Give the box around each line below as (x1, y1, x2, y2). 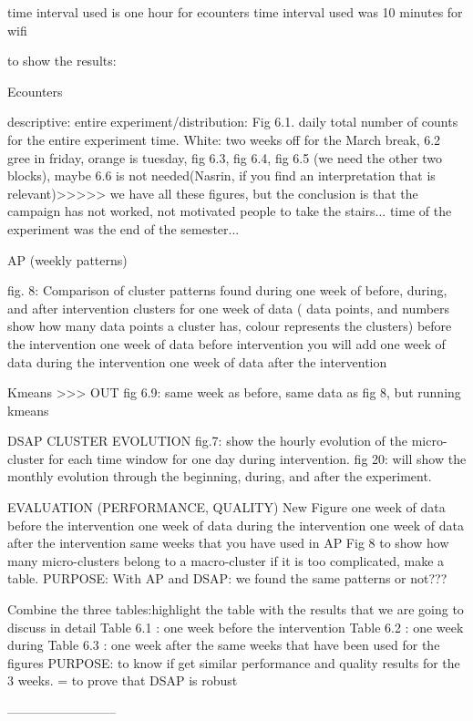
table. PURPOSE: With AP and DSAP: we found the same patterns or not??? (7, 569, 447, 588)
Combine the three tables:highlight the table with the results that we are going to (7, 600, 464, 619)
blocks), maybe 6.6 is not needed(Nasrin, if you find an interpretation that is (7, 166, 436, 185)
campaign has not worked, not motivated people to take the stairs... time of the (7, 201, 452, 221)
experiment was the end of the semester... (7, 219, 240, 238)
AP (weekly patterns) (7, 250, 128, 269)
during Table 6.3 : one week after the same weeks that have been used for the (7, 635, 440, 654)
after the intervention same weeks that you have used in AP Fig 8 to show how (7, 533, 449, 552)
